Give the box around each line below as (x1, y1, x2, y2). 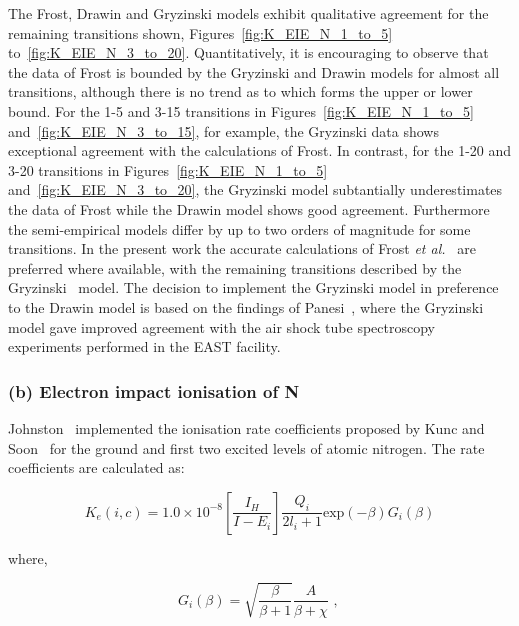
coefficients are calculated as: (8, 457, 185, 478)
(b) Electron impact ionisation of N (8, 378, 300, 403)
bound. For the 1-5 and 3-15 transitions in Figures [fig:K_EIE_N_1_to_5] (8, 100, 474, 121)
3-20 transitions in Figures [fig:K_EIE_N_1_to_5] (8, 159, 328, 180)
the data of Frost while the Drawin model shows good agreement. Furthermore (8, 198, 490, 219)
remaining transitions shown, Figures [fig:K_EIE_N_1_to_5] (8, 22, 393, 43)
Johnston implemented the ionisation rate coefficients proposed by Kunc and (8, 417, 485, 438)
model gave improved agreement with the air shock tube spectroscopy (8, 316, 435, 337)
